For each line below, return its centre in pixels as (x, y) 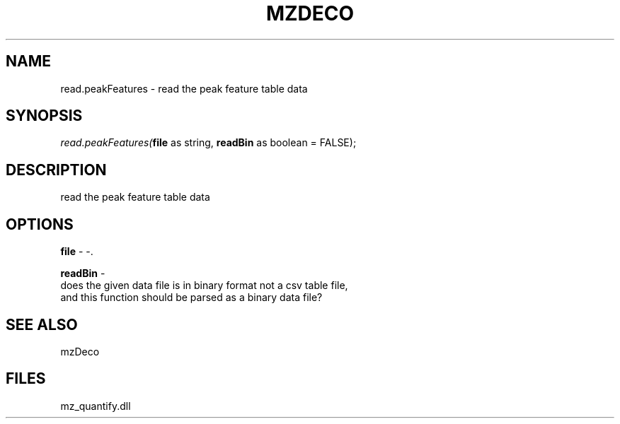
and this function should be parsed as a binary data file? (191, 298)
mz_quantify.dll (96, 406)
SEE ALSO (42, 324)
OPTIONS (40, 224)
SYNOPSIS (44, 116)
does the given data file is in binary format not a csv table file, (204, 285)
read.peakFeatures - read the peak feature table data (184, 88)
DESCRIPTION (56, 170)
